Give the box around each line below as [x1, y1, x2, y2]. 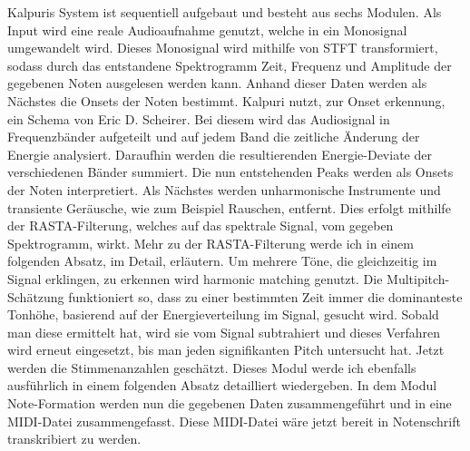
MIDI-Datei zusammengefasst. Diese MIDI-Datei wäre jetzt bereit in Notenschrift [7, 411, 461, 430]
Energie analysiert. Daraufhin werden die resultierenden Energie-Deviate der [7, 144, 432, 163]
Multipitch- [387, 269, 450, 288]
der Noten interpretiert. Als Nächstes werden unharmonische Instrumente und [7, 180, 441, 199]
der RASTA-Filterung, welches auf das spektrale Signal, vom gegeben [7, 216, 394, 235]
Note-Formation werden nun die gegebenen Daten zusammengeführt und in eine [7, 394, 452, 413]
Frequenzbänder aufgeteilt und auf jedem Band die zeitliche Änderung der [7, 127, 420, 146]
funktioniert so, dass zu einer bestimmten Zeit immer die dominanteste [68, 287, 463, 306]
